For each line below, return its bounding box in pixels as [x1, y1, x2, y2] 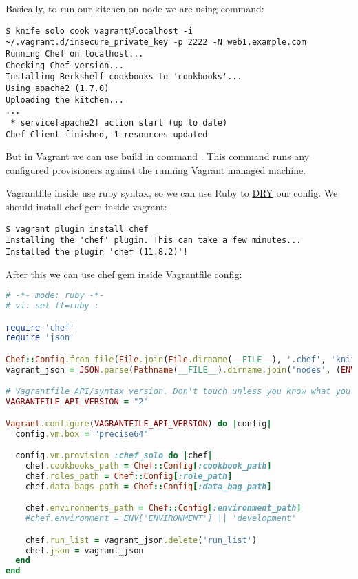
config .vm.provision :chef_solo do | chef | [15, 451, 213, 461]
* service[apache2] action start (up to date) [10, 117, 228, 128]
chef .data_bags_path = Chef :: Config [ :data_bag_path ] [25, 481, 272, 491]
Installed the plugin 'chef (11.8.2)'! [6, 246, 188, 257]
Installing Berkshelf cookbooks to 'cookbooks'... [6, 72, 242, 82]
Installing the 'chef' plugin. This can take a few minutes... [6, 235, 302, 246]
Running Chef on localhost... [6, 48, 144, 59]
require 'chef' [6, 322, 75, 333]
